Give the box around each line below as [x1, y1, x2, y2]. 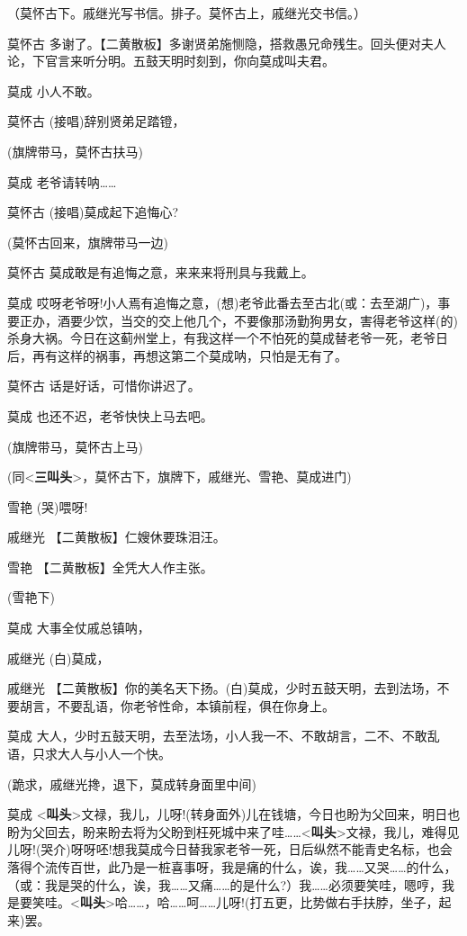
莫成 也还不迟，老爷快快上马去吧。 [7, 406, 213, 425]
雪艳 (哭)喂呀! [7, 497, 88, 516]
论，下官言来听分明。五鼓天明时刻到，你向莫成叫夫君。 [7, 51, 335, 70]
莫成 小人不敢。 [7, 81, 100, 100]
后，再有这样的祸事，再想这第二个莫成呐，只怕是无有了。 [7, 346, 347, 364]
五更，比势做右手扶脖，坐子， [262, 893, 439, 912]
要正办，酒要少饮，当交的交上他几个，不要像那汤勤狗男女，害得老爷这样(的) [7, 310, 458, 329]
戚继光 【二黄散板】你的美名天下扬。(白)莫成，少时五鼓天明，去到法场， [7, 679, 437, 697]
